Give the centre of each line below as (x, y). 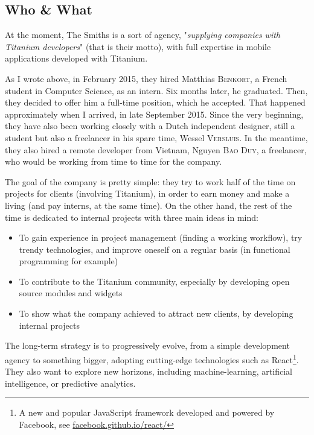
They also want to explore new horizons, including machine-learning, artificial (149, 371)
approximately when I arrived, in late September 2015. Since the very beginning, (154, 114)
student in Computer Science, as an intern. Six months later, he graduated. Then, (156, 90)
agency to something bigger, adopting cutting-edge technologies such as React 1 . (152, 358)
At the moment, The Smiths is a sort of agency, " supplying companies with (143, 35)
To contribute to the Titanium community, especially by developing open (154, 281)
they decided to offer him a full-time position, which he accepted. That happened (155, 102)
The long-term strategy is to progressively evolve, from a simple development (147, 345)
